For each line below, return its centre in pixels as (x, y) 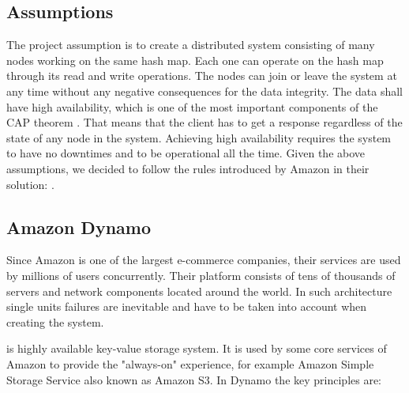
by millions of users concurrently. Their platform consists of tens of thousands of (201, 275)
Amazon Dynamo (79, 227)
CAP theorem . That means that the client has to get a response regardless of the (204, 122)
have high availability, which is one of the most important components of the (192, 106)
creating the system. (55, 321)
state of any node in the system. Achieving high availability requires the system (199, 137)
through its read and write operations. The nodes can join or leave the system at (202, 76)
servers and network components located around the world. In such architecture (199, 291)
